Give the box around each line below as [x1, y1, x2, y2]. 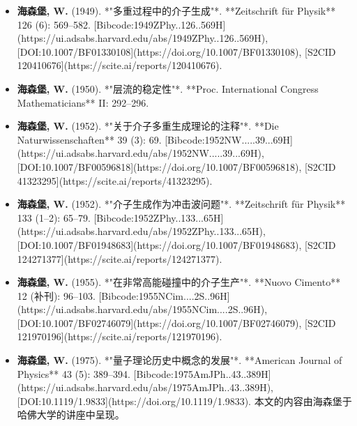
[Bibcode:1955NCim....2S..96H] [98, 288, 230, 303]
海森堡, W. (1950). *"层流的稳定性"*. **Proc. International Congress [17, 81, 319, 96]
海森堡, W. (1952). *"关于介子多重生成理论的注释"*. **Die [17, 119, 279, 133]
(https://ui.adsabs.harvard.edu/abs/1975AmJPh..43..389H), [17, 380, 273, 395]
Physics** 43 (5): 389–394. [17, 366, 130, 381]
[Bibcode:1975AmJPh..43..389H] [133, 366, 271, 381]
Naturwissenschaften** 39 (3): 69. [17, 132, 162, 146]
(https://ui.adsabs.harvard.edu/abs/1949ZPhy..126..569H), [17, 31, 268, 45]
